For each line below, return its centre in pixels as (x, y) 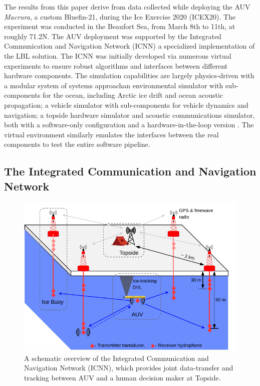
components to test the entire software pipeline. (77, 144)
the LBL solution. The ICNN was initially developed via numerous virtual (118, 55)
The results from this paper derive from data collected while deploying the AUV (127, 7)
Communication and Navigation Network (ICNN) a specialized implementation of (129, 46)
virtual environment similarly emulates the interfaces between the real (111, 134)
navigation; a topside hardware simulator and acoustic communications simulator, (129, 115)
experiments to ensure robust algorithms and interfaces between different (116, 65)
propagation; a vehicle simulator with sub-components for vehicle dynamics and (126, 105)
